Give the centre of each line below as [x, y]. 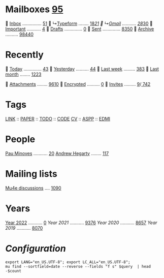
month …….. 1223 [23, 74]
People [20, 139]
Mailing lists [31, 174]
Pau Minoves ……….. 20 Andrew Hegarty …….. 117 [57, 153]
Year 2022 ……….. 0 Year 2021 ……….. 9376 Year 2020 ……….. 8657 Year [81, 223]
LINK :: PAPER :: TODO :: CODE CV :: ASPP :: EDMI [58, 118]
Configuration [36, 248]
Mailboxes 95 [34, 9]
